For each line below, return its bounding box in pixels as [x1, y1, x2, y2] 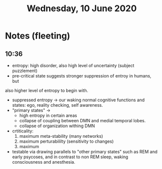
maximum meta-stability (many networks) [19, 133, 103, 139]
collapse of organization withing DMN [19, 123, 95, 129]
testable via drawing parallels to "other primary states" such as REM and [12, 149, 158, 154]
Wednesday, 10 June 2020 [26, 3, 137, 14]
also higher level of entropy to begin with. [5, 88, 89, 93]
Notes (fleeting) [5, 30, 71, 41]
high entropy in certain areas [19, 113, 77, 118]
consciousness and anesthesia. [12, 159, 75, 165]
